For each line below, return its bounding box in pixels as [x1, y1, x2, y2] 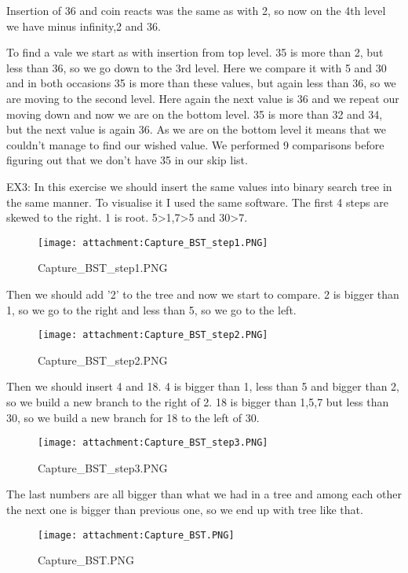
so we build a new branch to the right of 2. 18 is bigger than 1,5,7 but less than [6, 394, 389, 410]
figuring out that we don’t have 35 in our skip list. [6, 152, 248, 168]
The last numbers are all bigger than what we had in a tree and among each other [6, 486, 402, 502]
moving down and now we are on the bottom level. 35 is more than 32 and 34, [6, 105, 383, 122]
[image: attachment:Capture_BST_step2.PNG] [38, 329, 268, 341]
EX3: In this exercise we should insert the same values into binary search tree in [6, 178, 392, 194]
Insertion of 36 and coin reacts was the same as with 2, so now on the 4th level [6, 2, 386, 18]
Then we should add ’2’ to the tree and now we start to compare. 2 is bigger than [6, 285, 399, 302]
